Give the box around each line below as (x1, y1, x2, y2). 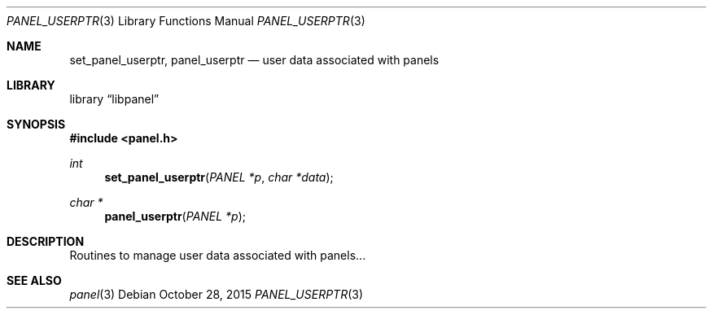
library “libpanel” (69, 92, 160, 106)
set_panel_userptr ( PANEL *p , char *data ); (104, 170, 334, 184)
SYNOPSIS (7, 117, 66, 131)
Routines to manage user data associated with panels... (69, 248, 366, 262)
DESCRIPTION (7, 234, 85, 248)
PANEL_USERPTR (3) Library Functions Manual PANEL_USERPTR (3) (7, 14, 365, 28)
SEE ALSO (7, 273, 62, 287)
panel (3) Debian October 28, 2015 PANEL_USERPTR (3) (69, 287, 364, 301)
